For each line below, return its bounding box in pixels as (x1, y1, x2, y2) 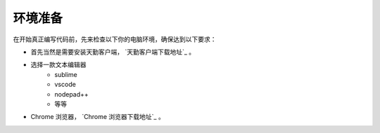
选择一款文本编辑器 (30, 60, 87, 69)
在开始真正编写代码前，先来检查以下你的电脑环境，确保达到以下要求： (13, 35, 217, 43)
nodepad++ (54, 90, 89, 98)
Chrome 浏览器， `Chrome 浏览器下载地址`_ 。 (30, 113, 165, 121)
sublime (54, 70, 77, 78)
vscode (54, 80, 77, 89)
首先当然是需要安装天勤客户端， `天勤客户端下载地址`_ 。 (30, 48, 196, 56)
